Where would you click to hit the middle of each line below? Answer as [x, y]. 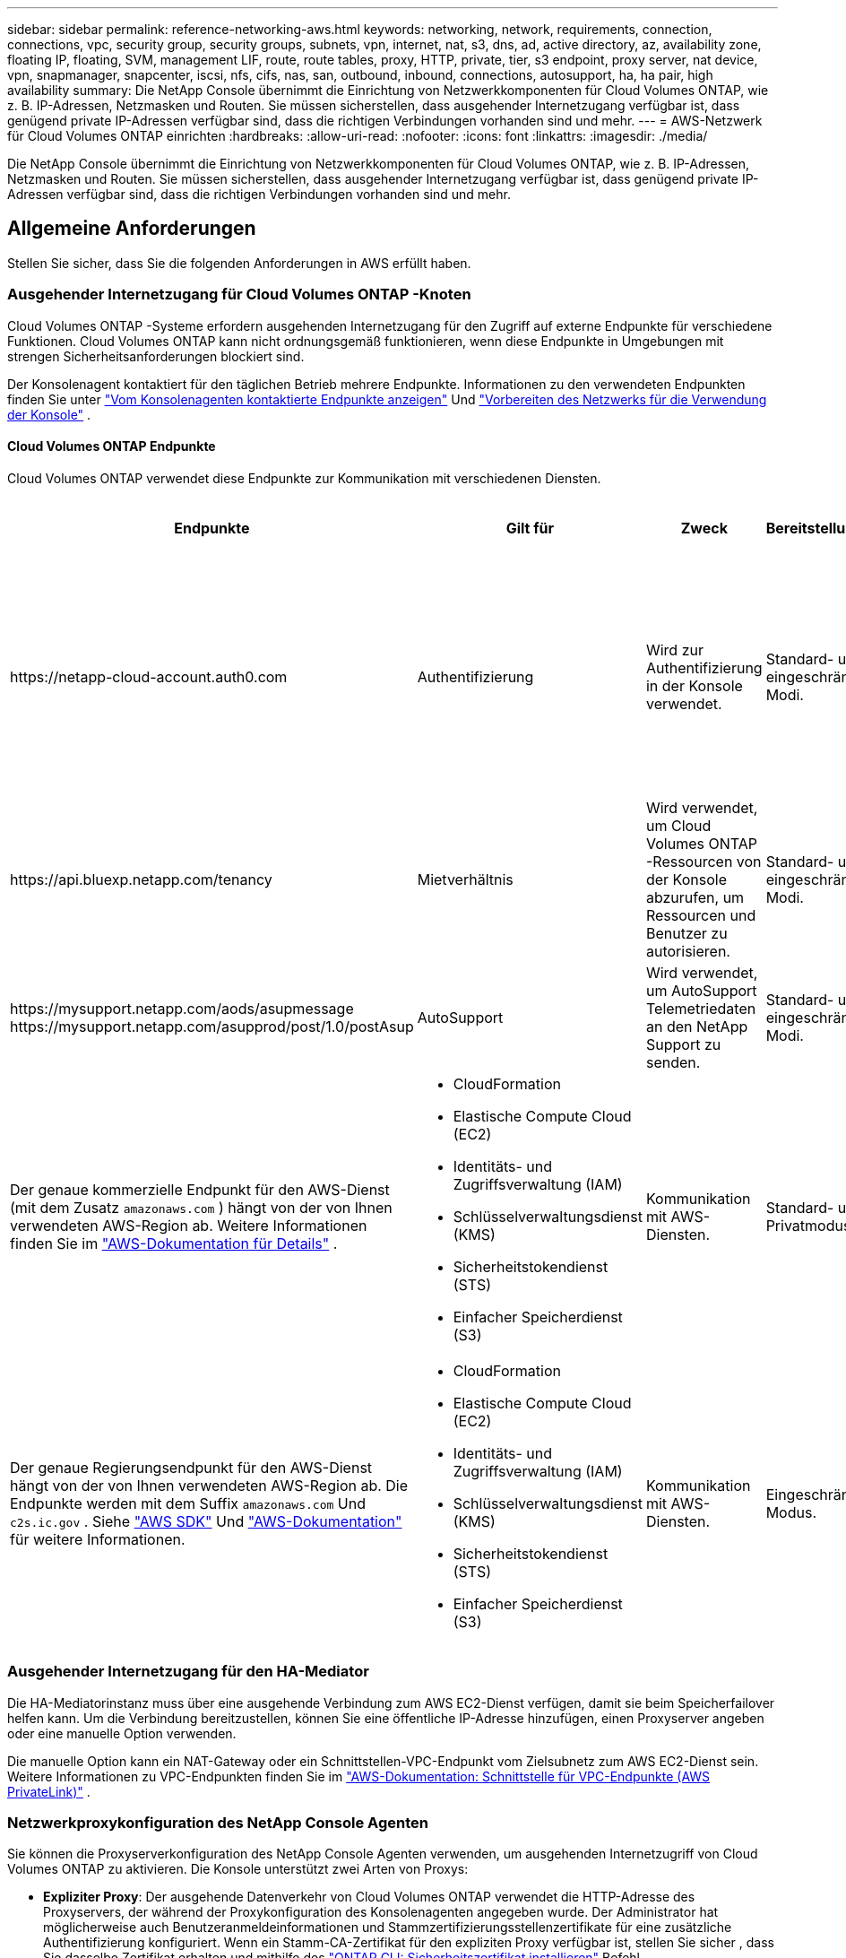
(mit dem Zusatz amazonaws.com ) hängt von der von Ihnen [201, 1207]
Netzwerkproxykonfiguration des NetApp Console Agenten [218, 1822]
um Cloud [678, 825]
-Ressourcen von [704, 861]
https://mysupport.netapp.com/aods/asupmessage [182, 1008]
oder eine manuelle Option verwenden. [122, 1733]
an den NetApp [697, 1026]
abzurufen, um [695, 897]
